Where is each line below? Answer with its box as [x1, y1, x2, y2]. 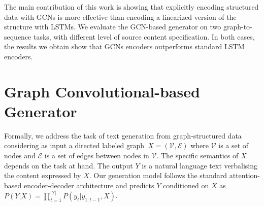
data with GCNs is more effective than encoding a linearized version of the [4, 11, 237, 22]
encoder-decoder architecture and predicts [23, 180, 154, 190]
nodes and [4, 150, 36, 161]
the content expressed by [4, 170, 81, 181]
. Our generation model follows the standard [89, 170, 227, 181]
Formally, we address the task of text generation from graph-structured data [4, 130, 242, 141]
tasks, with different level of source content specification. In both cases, [34, 31, 255, 42]
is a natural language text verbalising [142, 160, 257, 170]
